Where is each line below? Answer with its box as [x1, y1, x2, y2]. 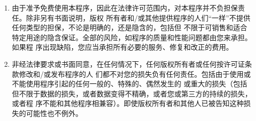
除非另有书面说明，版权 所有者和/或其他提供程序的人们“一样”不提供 [26, 12, 250, 23]
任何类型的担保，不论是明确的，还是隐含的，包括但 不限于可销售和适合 [12, 22, 247, 33]
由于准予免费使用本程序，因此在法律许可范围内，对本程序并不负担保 [12, 3, 238, 13]
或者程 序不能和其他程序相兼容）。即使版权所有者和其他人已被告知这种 [12, 98, 244, 108]
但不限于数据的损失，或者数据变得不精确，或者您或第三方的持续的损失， [12, 88, 252, 98]
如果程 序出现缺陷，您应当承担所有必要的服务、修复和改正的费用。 [12, 42, 233, 52]
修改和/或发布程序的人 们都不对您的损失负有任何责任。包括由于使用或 [19, 68, 251, 79]
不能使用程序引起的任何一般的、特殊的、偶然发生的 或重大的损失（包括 [12, 78, 247, 89]
